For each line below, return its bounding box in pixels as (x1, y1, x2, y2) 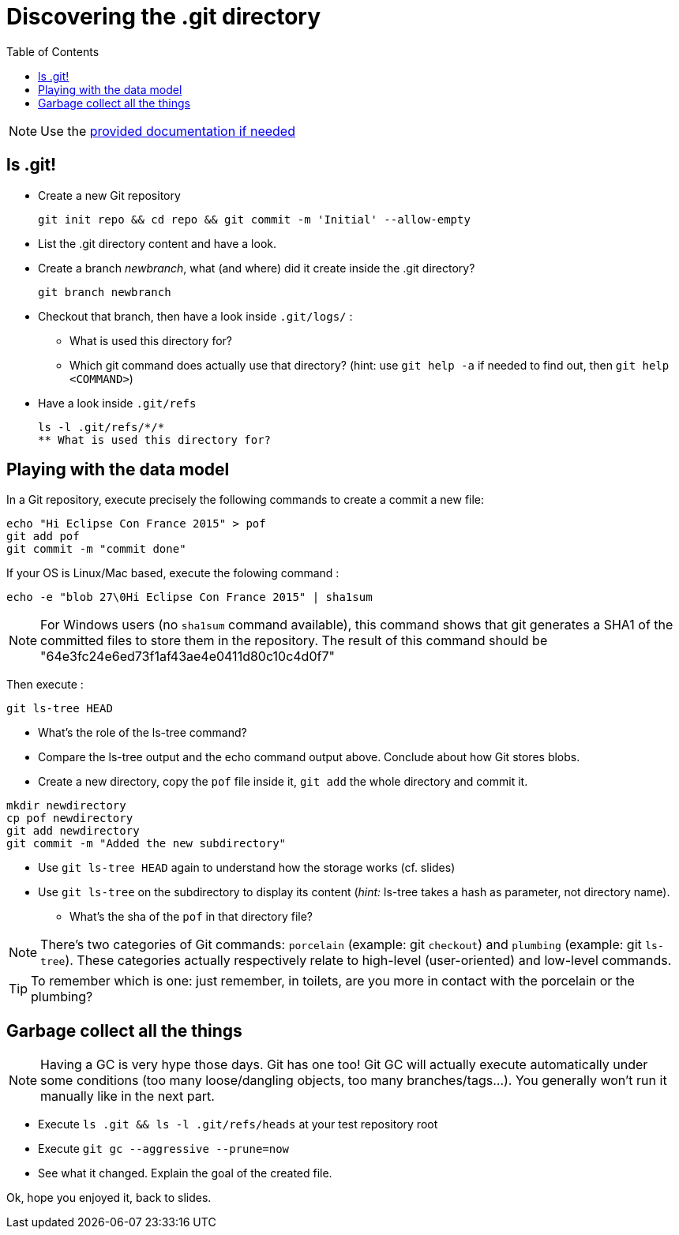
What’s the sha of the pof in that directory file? (69, 910, 313, 924)
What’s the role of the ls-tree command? (38, 726, 247, 740)
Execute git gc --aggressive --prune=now (38, 1142, 290, 1156)
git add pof (6, 530, 80, 543)
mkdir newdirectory (6, 799, 126, 813)
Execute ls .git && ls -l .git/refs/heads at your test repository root (38, 1117, 438, 1132)
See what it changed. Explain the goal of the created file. (38, 1166, 332, 1181)
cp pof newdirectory (6, 812, 133, 825)
